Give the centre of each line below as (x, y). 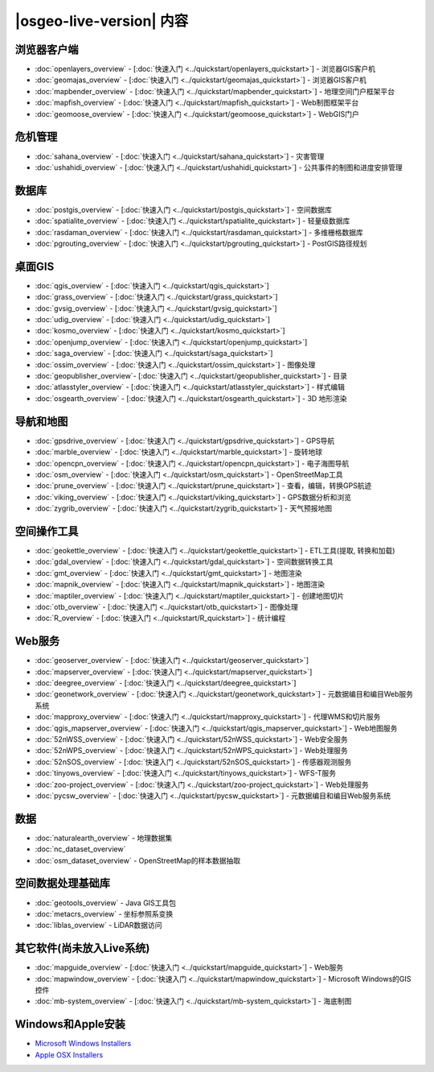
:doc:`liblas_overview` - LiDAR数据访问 (98, 925)
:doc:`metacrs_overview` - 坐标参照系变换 (104, 913)
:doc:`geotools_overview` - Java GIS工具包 (106, 903)
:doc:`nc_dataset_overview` (80, 849)
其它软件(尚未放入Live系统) (82, 948)
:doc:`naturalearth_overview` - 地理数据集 (104, 838)
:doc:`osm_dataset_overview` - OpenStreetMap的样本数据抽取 (138, 860)
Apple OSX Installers (69, 1054)
